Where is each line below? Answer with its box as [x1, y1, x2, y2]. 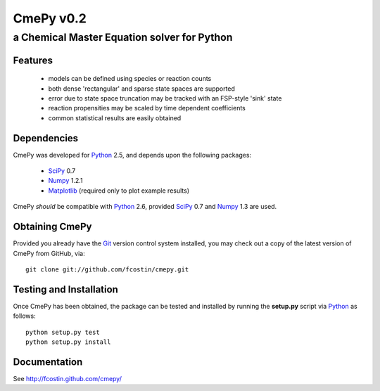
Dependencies [13, 132, 79, 144]
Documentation [13, 356, 83, 368]
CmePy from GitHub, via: [13, 249, 86, 257]
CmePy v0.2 [13, 11, 87, 26]
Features [13, 54, 53, 66]
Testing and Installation [13, 283, 119, 295]
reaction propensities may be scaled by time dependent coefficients [48, 104, 246, 113]
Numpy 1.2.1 [48, 177, 83, 185]
